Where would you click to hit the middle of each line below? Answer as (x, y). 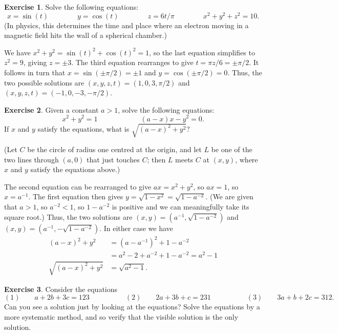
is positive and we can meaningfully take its (181, 207)
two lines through (31, 159)
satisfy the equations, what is (83, 128)
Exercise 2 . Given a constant (51, 109)
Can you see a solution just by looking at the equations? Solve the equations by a (132, 307)
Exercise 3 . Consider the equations (61, 289)
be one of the (232, 149)
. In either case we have (136, 228)
